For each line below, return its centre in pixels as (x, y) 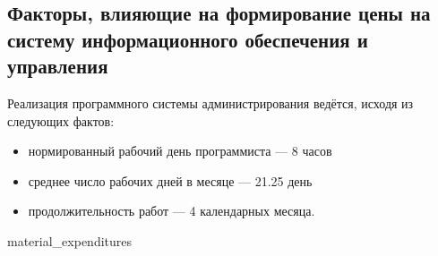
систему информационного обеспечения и (188, 39)
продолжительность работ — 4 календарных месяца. (172, 211)
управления (58, 66)
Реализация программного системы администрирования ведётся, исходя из (210, 102)
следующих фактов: (61, 120)
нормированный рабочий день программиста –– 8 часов (180, 151)
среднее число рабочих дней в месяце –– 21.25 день (170, 180)
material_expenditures (70, 240)
